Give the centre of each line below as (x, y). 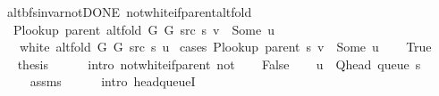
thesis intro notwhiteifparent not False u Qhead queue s (219, 64)
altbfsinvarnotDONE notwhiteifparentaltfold (129, 12)
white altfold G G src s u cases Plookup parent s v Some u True (225, 47)
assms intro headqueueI (113, 81)
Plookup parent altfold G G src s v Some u (144, 29)
